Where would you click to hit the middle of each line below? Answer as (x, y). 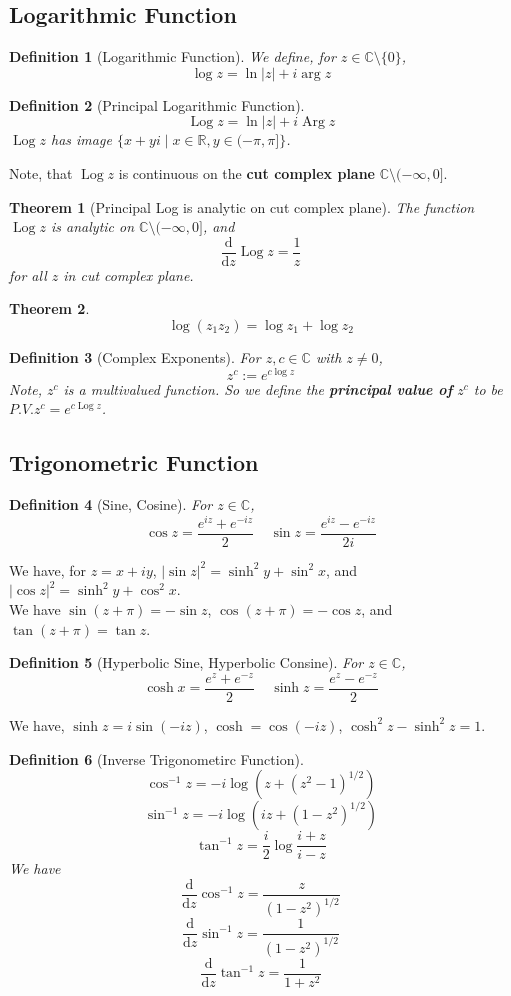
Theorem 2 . (49, 308)
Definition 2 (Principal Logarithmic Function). (157, 104)
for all (28, 274)
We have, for (48, 569)
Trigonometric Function (134, 462)
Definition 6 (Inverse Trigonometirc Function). (156, 758)
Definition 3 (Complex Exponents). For (135, 357)
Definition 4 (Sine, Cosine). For (111, 504)
